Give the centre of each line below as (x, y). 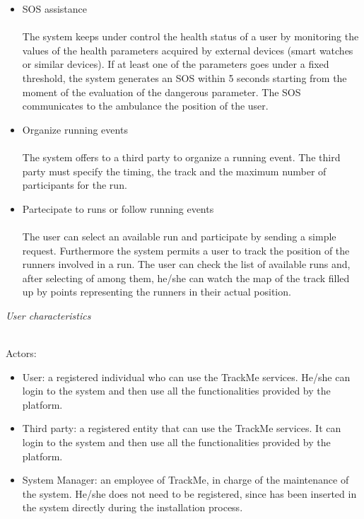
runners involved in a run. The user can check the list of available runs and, (186, 264)
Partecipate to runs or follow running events (118, 208)
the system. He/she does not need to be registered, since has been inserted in (189, 493)
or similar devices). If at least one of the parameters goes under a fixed (176, 64)
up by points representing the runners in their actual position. (157, 292)
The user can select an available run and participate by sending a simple (179, 236)
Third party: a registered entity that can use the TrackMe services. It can (182, 428)
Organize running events (75, 129)
